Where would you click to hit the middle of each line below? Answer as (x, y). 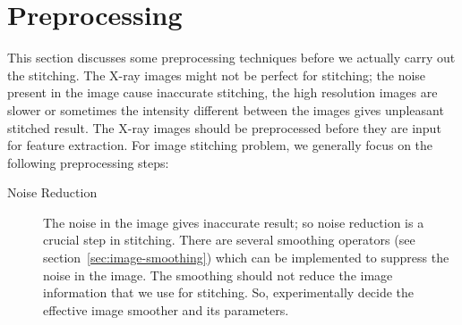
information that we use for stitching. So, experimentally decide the (229, 292)
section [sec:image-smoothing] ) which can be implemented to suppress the (246, 258)
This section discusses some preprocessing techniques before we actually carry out (231, 58)
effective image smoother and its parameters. (166, 309)
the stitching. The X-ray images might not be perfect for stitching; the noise (217, 75)
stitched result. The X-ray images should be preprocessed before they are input (224, 127)
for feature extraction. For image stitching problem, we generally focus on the (220, 145)
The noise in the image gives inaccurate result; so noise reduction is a (234, 222)
